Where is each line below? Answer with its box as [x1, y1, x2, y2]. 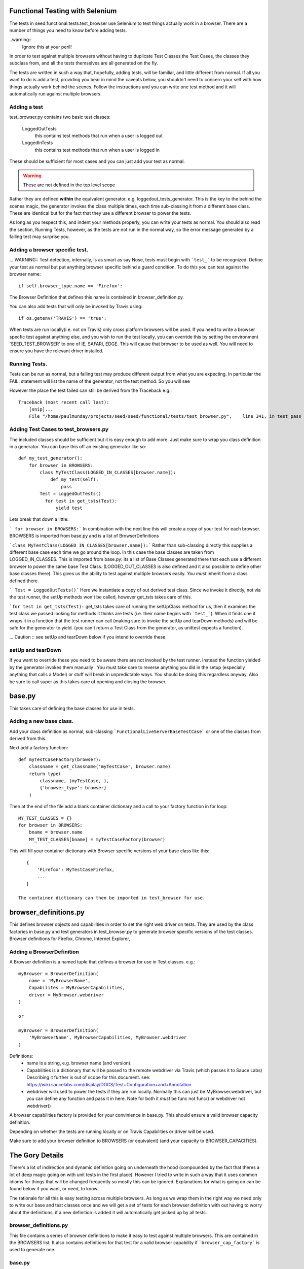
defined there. [9, 578, 39, 584]
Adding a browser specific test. [9, 246, 89, 253]
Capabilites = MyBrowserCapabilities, [28, 985, 126, 991]
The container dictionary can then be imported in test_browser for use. [18, 895, 206, 901]
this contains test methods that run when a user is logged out [34, 132, 163, 139]
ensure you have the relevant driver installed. [9, 348, 104, 354]
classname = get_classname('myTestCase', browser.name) [28, 764, 171, 770]
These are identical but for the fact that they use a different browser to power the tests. [9, 210, 192, 216]
